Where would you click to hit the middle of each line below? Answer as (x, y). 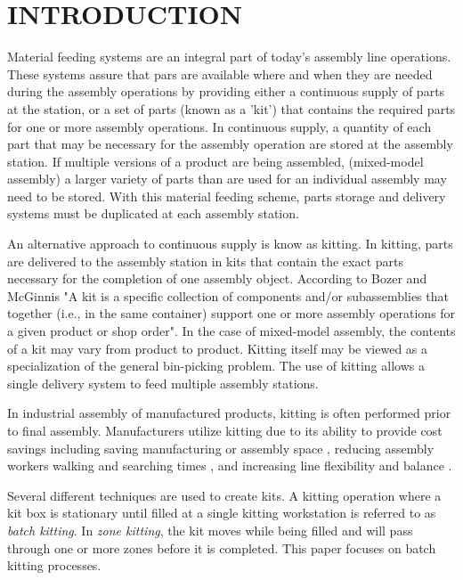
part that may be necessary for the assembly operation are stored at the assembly (230, 144)
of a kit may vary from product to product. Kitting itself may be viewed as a (218, 348)
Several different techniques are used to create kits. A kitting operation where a (224, 495)
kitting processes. (54, 565)
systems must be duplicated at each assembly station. (153, 213)
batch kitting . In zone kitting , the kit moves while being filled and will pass (210, 530)
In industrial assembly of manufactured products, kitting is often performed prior (229, 413)
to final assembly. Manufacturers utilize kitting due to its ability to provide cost (225, 430)
